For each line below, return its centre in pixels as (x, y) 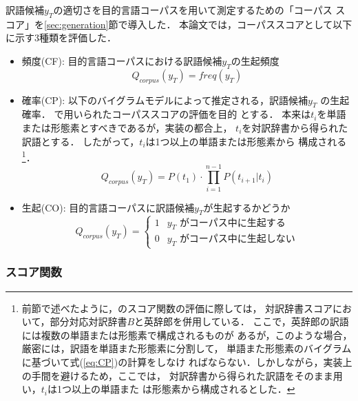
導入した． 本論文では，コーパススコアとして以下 (240, 24)
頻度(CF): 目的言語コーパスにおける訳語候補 (122, 60)
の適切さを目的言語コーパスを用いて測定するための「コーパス (193, 10)
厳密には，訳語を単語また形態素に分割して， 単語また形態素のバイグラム (187, 348)
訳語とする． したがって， (81, 141)
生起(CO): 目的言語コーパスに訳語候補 (108, 207)
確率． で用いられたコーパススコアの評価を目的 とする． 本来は (166, 114)
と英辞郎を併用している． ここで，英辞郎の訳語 (242, 321)
